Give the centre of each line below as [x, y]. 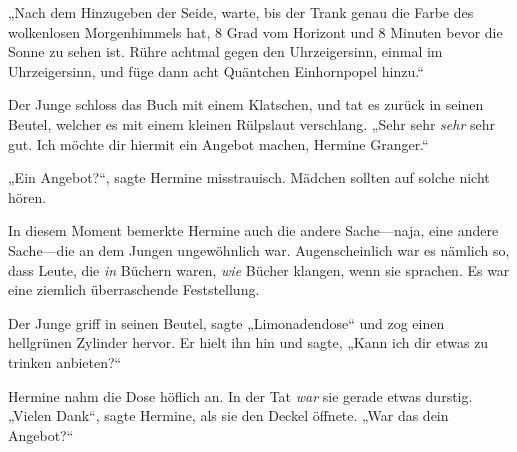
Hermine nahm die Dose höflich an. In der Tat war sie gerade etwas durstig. [240, 395]
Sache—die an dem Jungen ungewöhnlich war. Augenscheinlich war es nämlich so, [259, 249]
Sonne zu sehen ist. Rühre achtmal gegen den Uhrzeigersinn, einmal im [225, 51]
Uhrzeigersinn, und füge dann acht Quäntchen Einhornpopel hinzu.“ [216, 70]
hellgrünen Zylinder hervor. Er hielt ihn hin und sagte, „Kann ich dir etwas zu [248, 342]
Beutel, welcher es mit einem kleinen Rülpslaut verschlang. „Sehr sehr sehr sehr [251, 123]
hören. [27, 196]
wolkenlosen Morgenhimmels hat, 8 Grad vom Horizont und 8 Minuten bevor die [255, 31]
